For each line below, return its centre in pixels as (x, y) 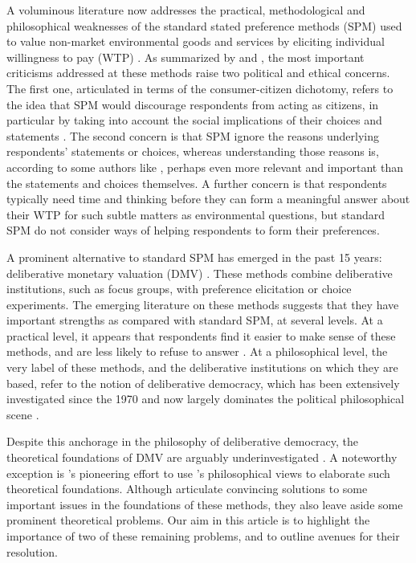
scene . (23, 414)
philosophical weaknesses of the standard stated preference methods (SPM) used (204, 25)
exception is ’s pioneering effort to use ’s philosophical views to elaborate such (198, 473)
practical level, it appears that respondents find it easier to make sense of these (201, 335)
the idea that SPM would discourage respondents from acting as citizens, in (193, 104)
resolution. (32, 551)
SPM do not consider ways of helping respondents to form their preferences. (193, 230)
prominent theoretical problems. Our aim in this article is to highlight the (188, 520)
